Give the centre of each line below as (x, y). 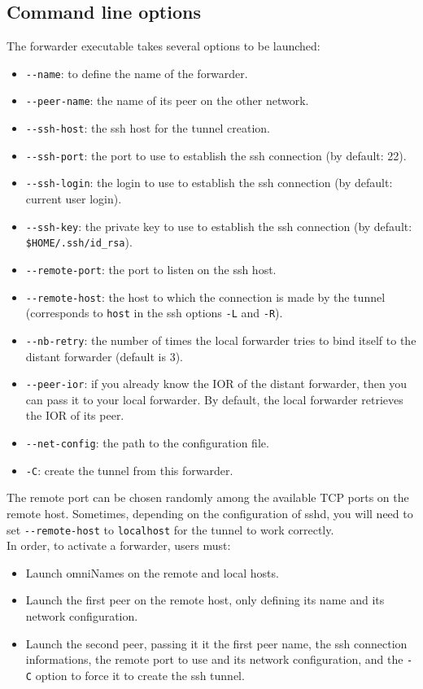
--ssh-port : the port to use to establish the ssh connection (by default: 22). (216, 155)
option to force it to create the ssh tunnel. (140, 675)
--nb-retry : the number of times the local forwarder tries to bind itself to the (221, 340)
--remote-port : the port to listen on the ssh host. (151, 269)
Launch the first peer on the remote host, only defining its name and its (205, 600)
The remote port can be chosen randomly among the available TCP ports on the (208, 497)
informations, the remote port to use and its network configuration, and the (214, 659)
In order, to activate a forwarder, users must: (119, 545)
